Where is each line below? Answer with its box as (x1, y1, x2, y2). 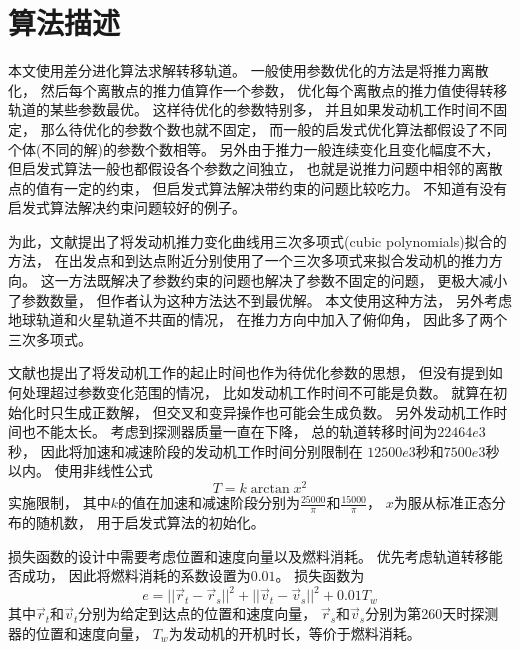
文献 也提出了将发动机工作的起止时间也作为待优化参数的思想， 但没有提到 (8, 362, 489, 383)
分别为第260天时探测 (365, 603, 499, 624)
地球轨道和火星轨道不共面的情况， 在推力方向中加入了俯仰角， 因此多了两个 (8, 309, 508, 330)
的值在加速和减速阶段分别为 (117, 492, 300, 513)
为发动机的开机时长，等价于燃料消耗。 (168, 622, 421, 643)
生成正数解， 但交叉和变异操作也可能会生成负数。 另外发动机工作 (63, 401, 494, 422)
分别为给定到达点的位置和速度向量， (78, 603, 317, 624)
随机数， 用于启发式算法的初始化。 (35, 511, 265, 532)
